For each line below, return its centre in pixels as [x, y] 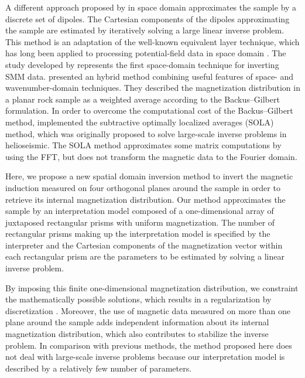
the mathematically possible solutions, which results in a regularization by [138, 299]
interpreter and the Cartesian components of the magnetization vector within [144, 245]
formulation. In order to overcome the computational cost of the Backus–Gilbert [149, 110]
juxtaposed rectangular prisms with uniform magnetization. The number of [140, 222]
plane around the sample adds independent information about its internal [137, 322]
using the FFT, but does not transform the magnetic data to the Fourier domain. [151, 156]
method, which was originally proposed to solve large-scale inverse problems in [146, 133]
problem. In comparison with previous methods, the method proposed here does [149, 345]
